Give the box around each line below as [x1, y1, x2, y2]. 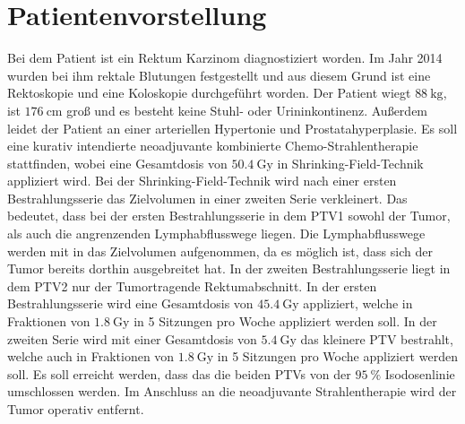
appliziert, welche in [303, 294, 413, 313]
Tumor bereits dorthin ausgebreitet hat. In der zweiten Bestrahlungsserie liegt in [7, 259, 451, 278]
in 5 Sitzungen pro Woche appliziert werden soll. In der [133, 312, 437, 331]
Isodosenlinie [384, 364, 455, 383]
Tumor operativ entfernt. [7, 400, 144, 418]
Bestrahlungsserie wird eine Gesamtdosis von [7, 294, 254, 313]
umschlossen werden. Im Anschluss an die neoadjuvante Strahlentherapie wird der [7, 382, 457, 401]
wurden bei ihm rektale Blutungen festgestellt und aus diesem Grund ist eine [7, 65, 431, 84]
